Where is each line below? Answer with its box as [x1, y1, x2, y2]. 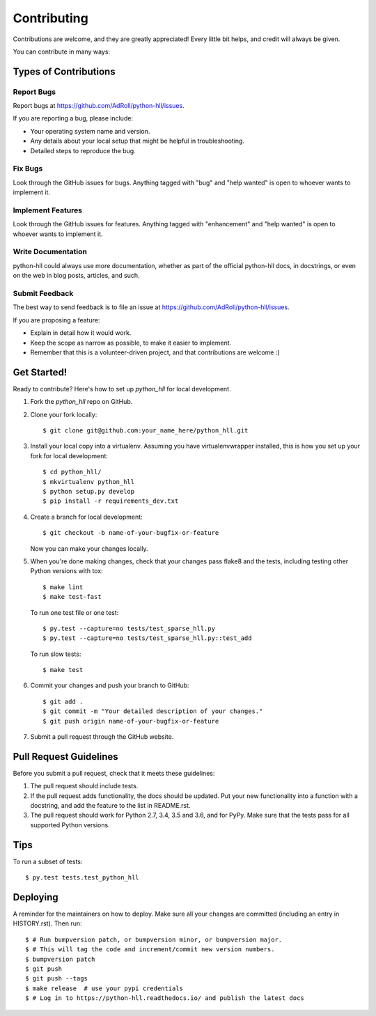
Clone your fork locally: [30, 410, 97, 419]
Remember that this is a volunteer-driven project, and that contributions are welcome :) [30, 348, 280, 357]
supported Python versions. [30, 820, 111, 829]
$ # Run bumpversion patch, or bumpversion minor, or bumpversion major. [25, 935, 283, 944]
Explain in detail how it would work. [30, 329, 132, 337]
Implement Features [13, 205, 83, 215]
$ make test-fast [42, 593, 102, 601]
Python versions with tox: [30, 567, 104, 575]
